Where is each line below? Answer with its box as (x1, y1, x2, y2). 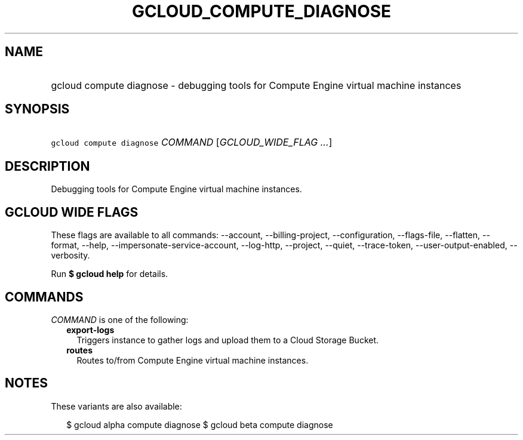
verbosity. (51, 250, 90, 261)
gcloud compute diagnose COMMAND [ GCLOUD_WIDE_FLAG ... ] (51, 136, 333, 149)
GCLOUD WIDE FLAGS (5, 204, 139, 220)
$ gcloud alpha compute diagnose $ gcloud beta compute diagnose (66, 419, 333, 430)
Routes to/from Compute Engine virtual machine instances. (76, 355, 309, 365)
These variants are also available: (51, 401, 182, 411)
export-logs (66, 324, 115, 335)
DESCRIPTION (5, 158, 90, 174)
